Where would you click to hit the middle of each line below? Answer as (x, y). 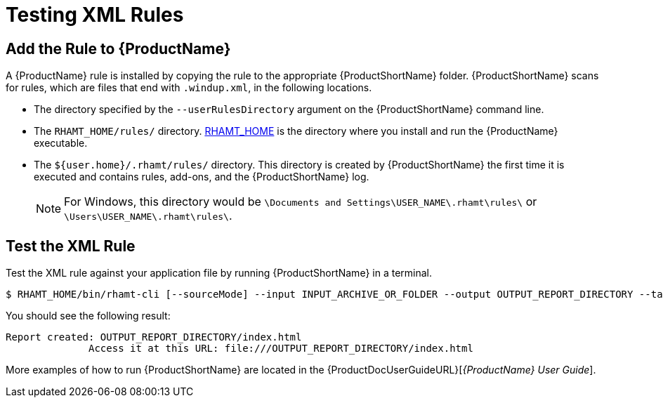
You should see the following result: (88, 316)
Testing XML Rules (95, 15)
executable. (61, 143)
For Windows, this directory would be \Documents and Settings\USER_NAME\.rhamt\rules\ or (301, 202)
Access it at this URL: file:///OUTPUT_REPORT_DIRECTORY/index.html (281, 349)
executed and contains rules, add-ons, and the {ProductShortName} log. (202, 177)
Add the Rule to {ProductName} (118, 48)
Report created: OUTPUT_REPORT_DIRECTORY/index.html (154, 337)
